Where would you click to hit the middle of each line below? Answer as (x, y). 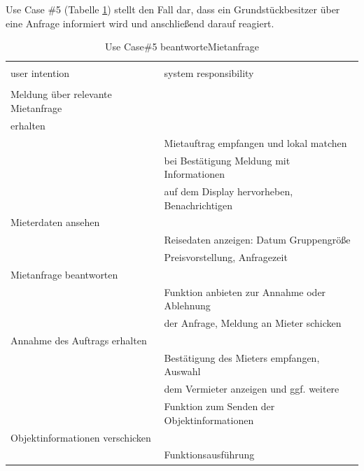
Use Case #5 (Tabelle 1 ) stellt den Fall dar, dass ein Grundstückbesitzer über (173, 9)
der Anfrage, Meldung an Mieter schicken (253, 323)
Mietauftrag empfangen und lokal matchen (255, 142)
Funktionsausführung (209, 455)
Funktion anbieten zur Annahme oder (245, 291)
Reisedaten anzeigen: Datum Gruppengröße (257, 240)
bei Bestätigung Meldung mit (227, 160)
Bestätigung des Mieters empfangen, (242, 357)
